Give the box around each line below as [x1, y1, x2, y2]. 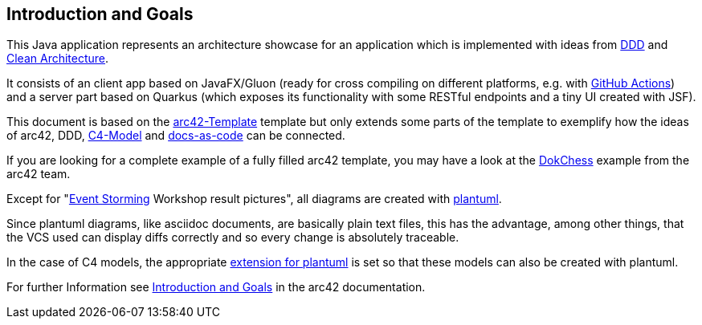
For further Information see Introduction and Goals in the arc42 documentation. [6, 280, 426, 295]
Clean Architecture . [6, 51, 109, 66]
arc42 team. [6, 167, 71, 181]
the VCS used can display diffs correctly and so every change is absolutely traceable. [6, 230, 459, 245]
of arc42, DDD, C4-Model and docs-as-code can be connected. [6, 128, 345, 143]
